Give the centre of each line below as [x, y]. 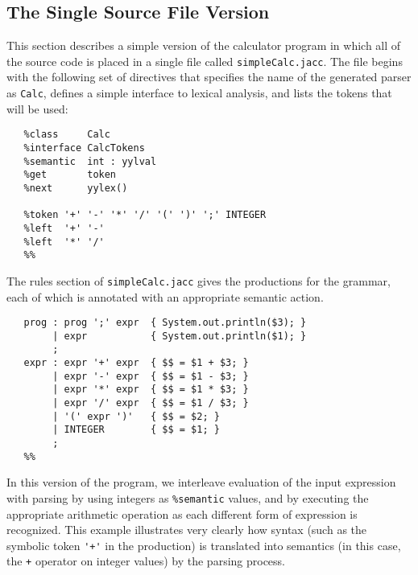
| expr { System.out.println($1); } [180, 336]
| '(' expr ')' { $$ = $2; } [136, 416]
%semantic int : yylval [90, 161]
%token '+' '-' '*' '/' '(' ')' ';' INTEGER [145, 215]
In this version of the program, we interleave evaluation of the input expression [201, 482]
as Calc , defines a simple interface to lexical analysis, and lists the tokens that [199, 93]
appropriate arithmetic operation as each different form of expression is [182, 513]
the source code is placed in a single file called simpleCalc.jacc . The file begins [205, 61]
